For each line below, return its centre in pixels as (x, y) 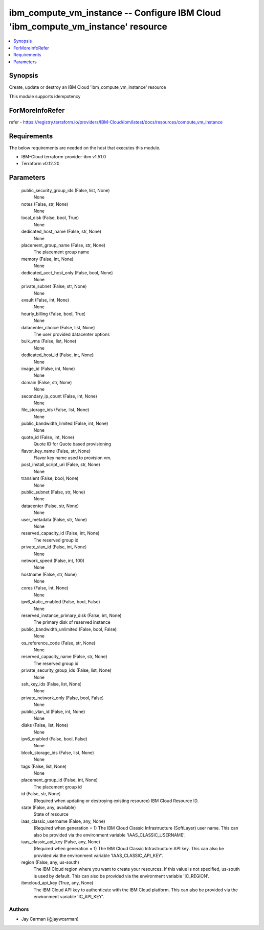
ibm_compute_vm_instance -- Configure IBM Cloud (115, 13)
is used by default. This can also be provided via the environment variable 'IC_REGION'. (121, 876)
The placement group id (58, 787)
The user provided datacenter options (72, 334)
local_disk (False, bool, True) (50, 218)
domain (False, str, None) (47, 382)
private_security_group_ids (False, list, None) (66, 670)
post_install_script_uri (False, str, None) (61, 465)
